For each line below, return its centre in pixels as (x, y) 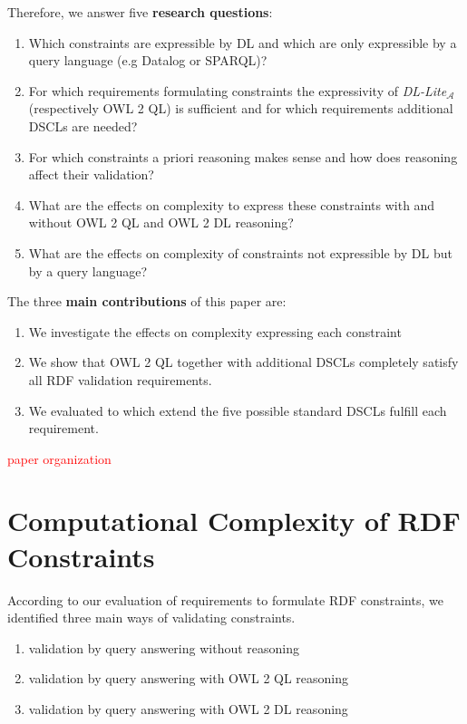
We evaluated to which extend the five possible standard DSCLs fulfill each (238, 410)
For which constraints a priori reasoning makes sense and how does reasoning (243, 156)
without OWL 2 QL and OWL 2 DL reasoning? (161, 222)
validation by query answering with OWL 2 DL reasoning (188, 708)
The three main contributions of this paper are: (147, 301)
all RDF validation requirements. (120, 379)
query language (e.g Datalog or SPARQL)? (148, 60)
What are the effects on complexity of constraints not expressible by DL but (240, 252)
